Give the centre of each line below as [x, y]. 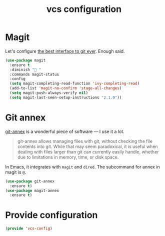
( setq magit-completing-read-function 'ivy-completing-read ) [75, 83]
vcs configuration [84, 9]
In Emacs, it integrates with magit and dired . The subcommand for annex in [82, 166]
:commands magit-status [34, 74]
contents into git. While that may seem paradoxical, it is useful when [88, 146]
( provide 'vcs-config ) [29, 228]
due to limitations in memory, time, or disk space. [68, 157]
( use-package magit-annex [32, 190]
